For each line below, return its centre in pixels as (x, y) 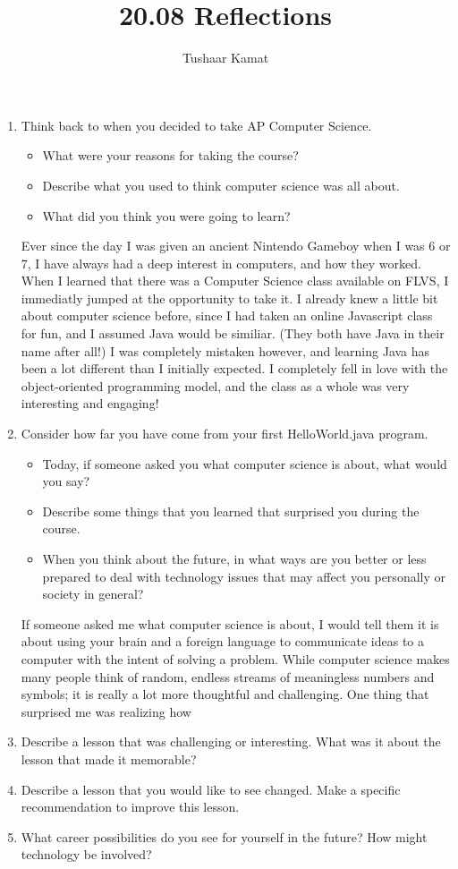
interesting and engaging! (90, 403)
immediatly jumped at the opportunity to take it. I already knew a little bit (229, 298)
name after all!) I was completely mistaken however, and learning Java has (225, 350)
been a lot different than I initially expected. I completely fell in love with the (234, 368)
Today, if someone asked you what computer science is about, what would (245, 463)
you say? (66, 481)
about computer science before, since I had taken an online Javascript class (227, 315)
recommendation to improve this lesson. (130, 807)
